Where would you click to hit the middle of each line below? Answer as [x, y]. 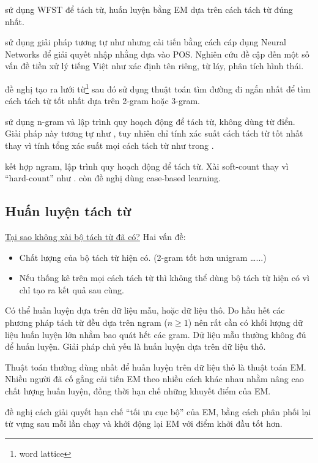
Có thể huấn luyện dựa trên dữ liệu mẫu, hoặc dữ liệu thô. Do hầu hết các [145, 310]
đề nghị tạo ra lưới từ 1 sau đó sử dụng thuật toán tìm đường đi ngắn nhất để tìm [158, 88]
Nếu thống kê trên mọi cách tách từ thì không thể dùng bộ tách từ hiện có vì [164, 278]
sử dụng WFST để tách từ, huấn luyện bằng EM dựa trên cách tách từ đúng [149, 9]
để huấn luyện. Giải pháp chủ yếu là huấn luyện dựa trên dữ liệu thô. [135, 346]
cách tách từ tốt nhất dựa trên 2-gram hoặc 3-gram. [102, 101]
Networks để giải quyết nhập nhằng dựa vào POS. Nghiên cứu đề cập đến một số [157, 54]
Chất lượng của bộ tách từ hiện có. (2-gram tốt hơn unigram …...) [143, 257]
